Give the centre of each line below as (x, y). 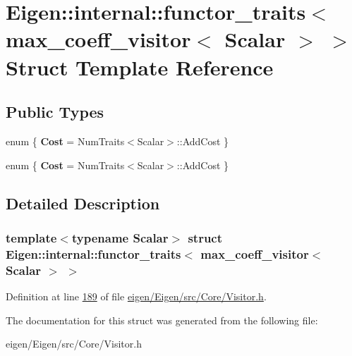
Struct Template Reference (140, 67)
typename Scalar (120, 237)
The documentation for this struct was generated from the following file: (162, 320)
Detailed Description (83, 203)
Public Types (55, 112)
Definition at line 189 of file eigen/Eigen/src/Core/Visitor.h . (136, 296)
